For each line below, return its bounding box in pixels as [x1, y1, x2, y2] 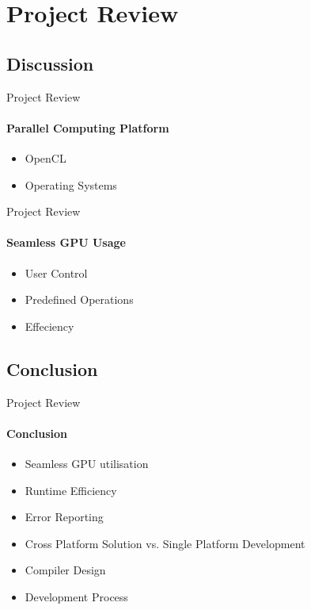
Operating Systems [25, 176, 117, 193]
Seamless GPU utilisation [25, 455, 149, 471]
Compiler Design [25, 562, 106, 578]
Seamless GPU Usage [6, 234, 126, 251]
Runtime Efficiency [25, 481, 117, 498]
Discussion [6, 51, 94, 75]
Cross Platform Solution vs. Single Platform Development [25, 535, 305, 551]
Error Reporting [25, 508, 104, 525]
